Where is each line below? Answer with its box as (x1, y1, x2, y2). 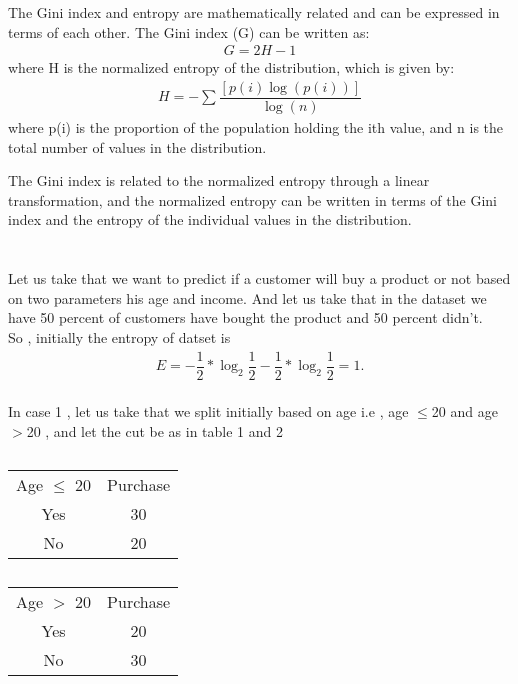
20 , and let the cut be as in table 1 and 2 (26, 420, 283, 441)
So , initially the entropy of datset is (8, 327, 231, 348)
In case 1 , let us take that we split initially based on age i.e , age (8, 401, 409, 422)
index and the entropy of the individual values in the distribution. (8, 209, 412, 230)
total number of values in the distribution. (8, 136, 267, 157)
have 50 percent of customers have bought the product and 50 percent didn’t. (8, 307, 483, 328)
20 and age (431, 401, 498, 422)
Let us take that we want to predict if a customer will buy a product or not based (8, 268, 511, 289)
